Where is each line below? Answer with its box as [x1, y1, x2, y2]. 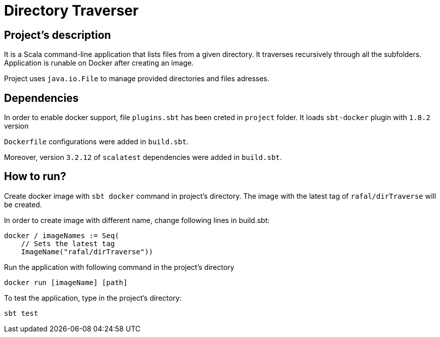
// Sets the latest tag [21, 239, 115, 248]
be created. [4, 200, 42, 209]
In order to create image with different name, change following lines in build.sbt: [4, 215, 270, 224]
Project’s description [4, 28, 111, 41]
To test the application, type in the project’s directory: [4, 293, 182, 302]
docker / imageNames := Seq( [4, 231, 119, 240]
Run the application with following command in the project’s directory [4, 262, 234, 271]
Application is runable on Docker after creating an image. [4, 59, 194, 68]
